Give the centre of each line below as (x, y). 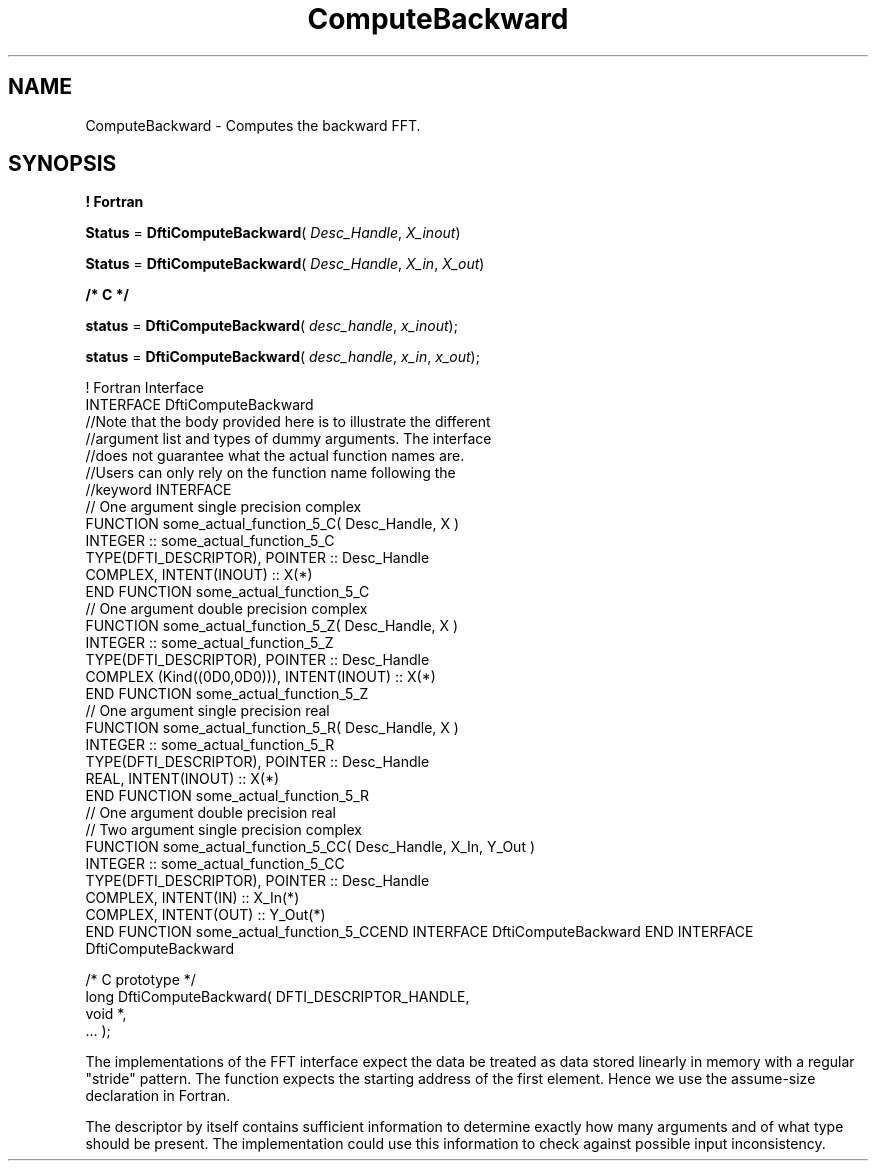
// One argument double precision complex (226, 609)
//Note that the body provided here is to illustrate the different (288, 422)
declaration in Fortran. (158, 1096)
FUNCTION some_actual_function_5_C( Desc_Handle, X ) (272, 524)
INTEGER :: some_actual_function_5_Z (209, 643)
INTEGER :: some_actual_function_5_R (210, 745)
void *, (106, 1014)
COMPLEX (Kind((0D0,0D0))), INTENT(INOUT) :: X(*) (260, 677)
